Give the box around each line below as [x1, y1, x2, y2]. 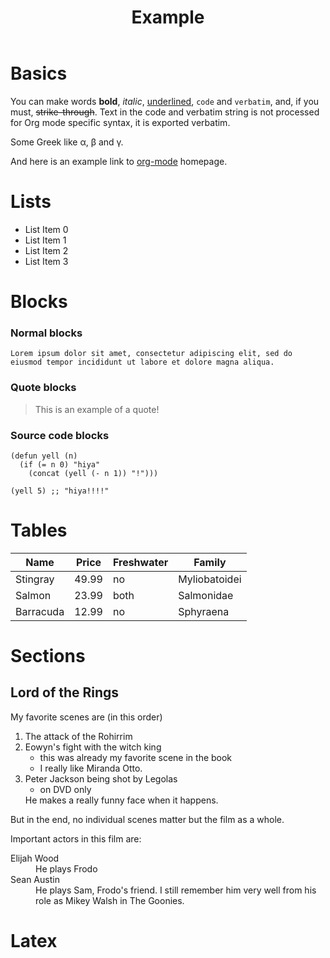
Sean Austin [10, 873, 60, 885]
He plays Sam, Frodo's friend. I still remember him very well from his [35, 884, 317, 896]
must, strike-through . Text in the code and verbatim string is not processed [10, 106, 320, 118]
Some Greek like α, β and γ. [10, 136, 124, 148]
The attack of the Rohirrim [24, 730, 133, 742]
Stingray [15, 572, 55, 586]
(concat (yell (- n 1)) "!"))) [28, 468, 159, 478]
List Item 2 [24, 244, 69, 256]
